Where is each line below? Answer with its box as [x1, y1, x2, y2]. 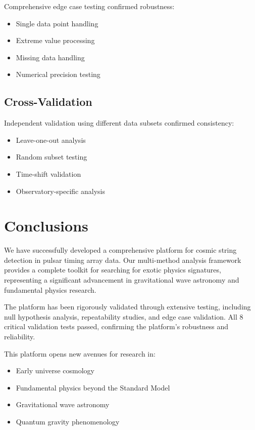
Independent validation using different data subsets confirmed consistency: [4, 118, 234, 128]
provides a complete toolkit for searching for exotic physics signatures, [4, 264, 221, 275]
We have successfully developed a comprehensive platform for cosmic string [4, 245, 237, 255]
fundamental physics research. [4, 284, 96, 295]
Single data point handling [16, 18, 98, 28]
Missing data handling [16, 52, 85, 62]
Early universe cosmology [16, 365, 95, 376]
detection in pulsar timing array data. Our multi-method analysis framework [4, 254, 241, 265]
